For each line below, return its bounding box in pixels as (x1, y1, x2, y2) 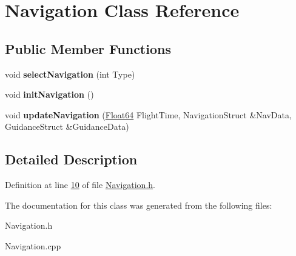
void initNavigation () (5, 88, 94, 101)
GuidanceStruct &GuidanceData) (5, 120, 129, 133)
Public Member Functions (5, 39, 171, 58)
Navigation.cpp (5, 239, 61, 252)
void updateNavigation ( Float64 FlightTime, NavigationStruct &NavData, (5, 108, 292, 121)
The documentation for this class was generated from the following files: (5, 198, 272, 211)
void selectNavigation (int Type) (5, 67, 135, 80)
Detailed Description (5, 150, 138, 169)
